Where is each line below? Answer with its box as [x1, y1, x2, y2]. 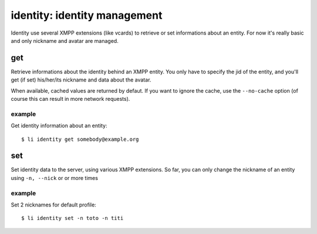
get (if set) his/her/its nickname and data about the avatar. [11, 76, 151, 83]
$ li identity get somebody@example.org [21, 135, 139, 143]
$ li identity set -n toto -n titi [21, 215, 124, 222]
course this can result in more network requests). [11, 96, 130, 103]
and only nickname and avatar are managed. [11, 37, 119, 44]
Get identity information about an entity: [11, 122, 108, 129]
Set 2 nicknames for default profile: [11, 201, 96, 208]
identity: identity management [11, 9, 163, 22]
